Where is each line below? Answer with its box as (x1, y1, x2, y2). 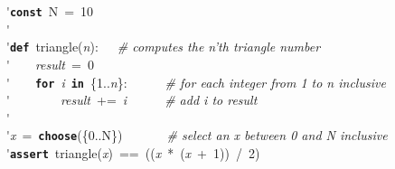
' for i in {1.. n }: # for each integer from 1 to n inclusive (6, 72, 386, 91)
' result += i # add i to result (6, 90, 258, 109)
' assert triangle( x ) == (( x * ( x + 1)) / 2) (6, 144, 260, 162)
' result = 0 (6, 54, 94, 73)
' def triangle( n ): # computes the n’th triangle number (6, 37, 321, 56)
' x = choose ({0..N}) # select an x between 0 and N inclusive (6, 126, 388, 145)
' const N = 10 (6, 2, 94, 20)
